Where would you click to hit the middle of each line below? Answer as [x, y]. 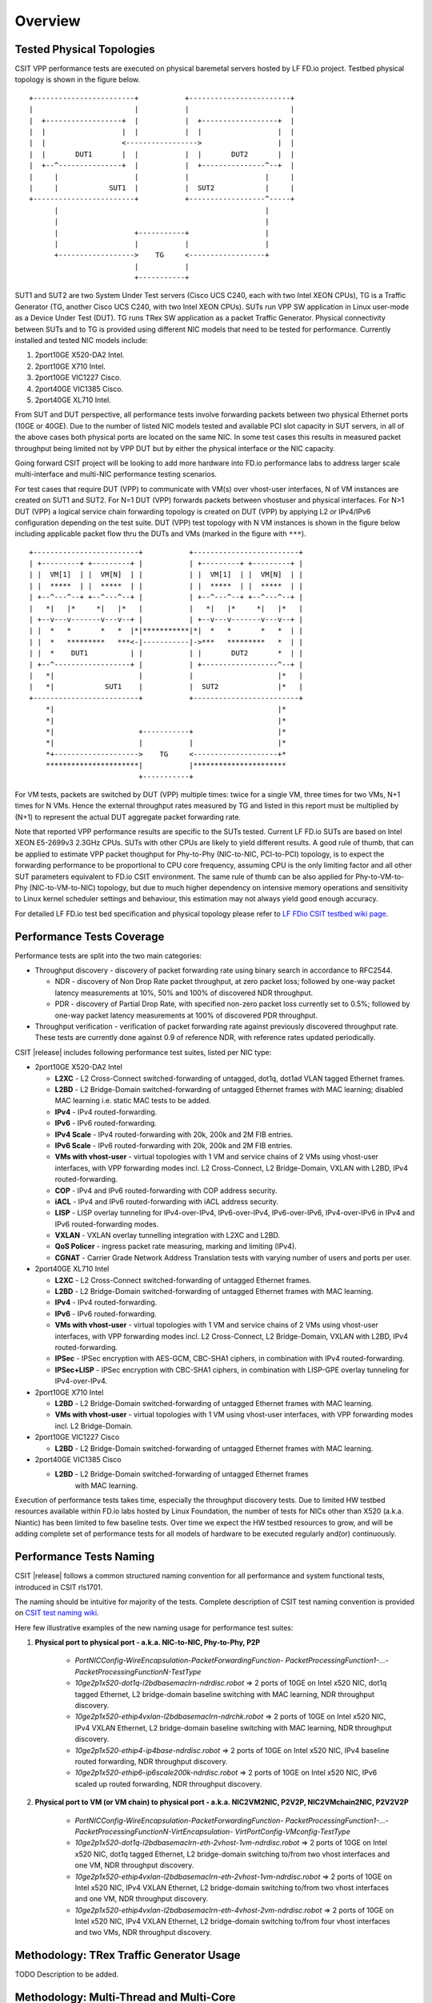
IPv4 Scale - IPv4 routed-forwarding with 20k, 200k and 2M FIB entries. [174, 1134]
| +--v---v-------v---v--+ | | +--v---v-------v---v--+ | [166, 620]
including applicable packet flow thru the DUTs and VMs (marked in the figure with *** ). [161, 534]
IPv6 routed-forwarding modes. [107, 1224]
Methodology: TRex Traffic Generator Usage [128, 1955]
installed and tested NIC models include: [81, 341]
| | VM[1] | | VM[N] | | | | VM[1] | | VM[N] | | [166, 574]
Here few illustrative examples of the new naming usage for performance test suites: [154, 1627]
